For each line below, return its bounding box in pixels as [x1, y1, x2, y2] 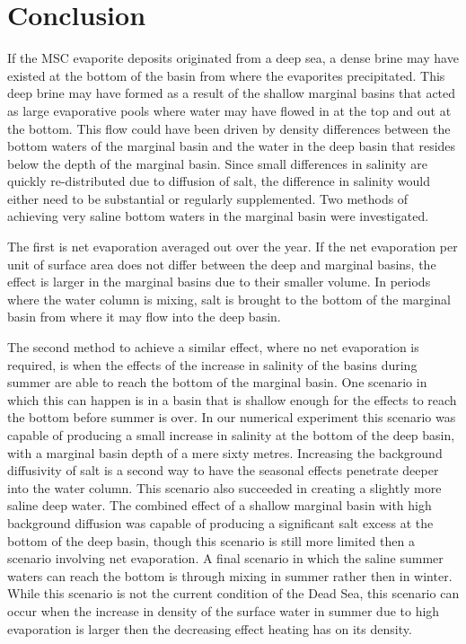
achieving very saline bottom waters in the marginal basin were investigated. [7, 207, 429, 225]
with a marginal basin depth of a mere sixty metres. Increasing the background [7, 443, 443, 462]
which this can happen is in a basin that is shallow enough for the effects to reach [7, 390, 457, 409]
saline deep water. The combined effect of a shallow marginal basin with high [7, 496, 432, 515]
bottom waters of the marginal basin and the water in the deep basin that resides [7, 137, 456, 155]
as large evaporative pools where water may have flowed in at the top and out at [7, 101, 452, 119]
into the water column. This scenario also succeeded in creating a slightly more [7, 478, 442, 497]
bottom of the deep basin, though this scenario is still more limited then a [7, 531, 415, 550]
